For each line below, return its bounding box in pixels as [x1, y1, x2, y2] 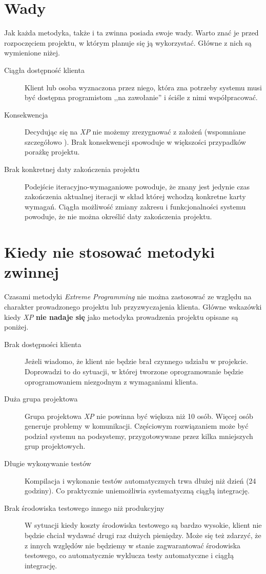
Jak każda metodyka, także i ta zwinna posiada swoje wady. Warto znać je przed [4, 27, 259, 38]
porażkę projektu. [25, 146, 80, 157]
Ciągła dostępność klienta [4, 64, 85, 75]
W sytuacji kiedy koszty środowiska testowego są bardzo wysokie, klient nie [25, 520, 262, 530]
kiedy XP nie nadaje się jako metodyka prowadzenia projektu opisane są [4, 311, 238, 322]
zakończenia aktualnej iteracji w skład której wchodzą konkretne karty [25, 191, 246, 202]
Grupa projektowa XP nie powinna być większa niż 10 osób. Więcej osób [25, 410, 253, 421]
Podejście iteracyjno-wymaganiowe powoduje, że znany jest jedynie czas [25, 181, 250, 192]
